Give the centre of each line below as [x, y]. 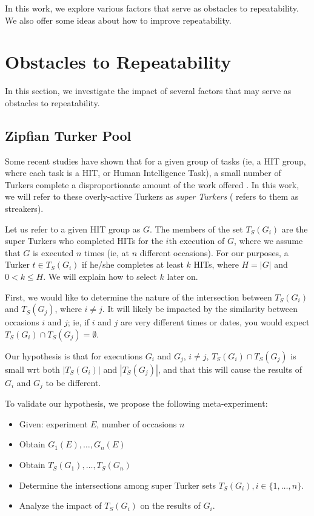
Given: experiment [53, 423]
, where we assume [268, 241]
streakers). [24, 209]
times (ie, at [107, 252]
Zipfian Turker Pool [68, 135]
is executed [53, 252]
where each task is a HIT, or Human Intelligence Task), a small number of [143, 173]
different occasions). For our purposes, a [214, 252]
